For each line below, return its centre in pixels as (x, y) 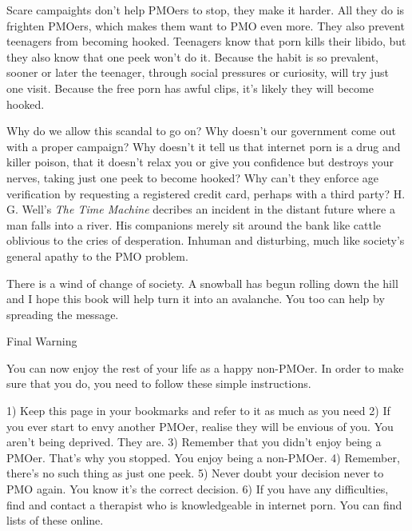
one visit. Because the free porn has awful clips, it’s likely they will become (190, 88)
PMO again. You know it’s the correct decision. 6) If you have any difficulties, (198, 489)
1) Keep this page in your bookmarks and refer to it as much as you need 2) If (198, 411)
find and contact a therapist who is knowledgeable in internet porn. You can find (204, 504)
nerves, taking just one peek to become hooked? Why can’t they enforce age (193, 177)
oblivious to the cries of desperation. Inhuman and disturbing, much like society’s (206, 240)
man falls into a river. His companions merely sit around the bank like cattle (194, 224)
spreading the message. (63, 314)
